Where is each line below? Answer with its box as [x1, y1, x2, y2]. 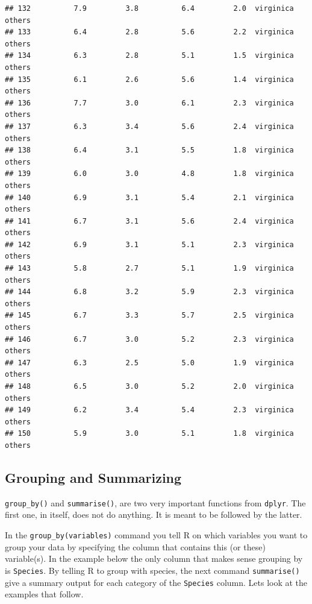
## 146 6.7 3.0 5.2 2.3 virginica [5, 335, 294, 344]
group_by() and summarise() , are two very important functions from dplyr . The [5, 496, 306, 509]
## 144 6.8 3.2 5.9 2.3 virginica [5, 288, 294, 297]
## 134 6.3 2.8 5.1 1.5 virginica [5, 51, 294, 60]
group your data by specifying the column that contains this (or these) [5, 540, 266, 553]
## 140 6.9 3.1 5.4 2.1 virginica [5, 193, 294, 202]
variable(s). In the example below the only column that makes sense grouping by [5, 552, 303, 565]
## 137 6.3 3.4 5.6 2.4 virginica [5, 122, 294, 131]
